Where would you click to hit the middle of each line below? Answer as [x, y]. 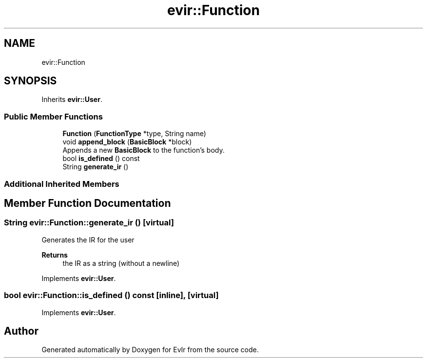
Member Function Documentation [87, 203]
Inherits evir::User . [72, 100]
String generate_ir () [96, 167]
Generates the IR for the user [88, 240]
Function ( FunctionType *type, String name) [134, 134]
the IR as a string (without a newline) [121, 263]
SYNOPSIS [30, 81]
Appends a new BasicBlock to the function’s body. [144, 150]
